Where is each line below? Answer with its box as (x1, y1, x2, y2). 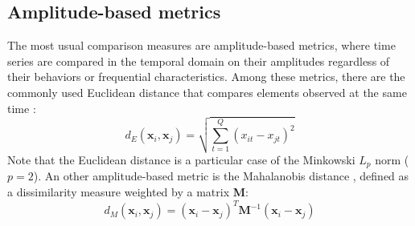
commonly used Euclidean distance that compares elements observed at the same (7, 83, 407, 100)
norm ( (375, 151, 409, 167)
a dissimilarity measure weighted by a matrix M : (7, 184, 249, 200)
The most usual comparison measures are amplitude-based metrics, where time (7, 37, 396, 54)
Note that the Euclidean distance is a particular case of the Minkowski (7, 151, 355, 167)
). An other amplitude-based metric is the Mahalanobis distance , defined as (33, 167, 409, 184)
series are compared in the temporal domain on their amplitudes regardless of (7, 52, 390, 69)
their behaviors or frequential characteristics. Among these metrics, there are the (7, 68, 405, 85)
